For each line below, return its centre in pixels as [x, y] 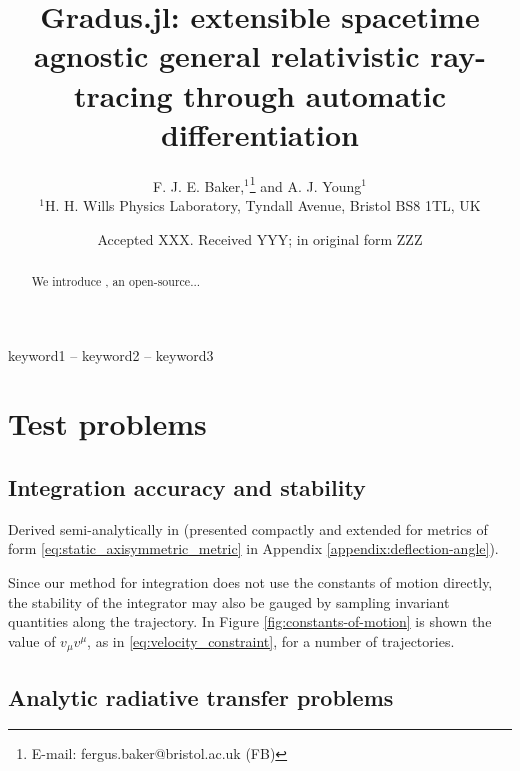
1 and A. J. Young [305, 184]
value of [32, 640]
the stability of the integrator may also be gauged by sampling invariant [229, 601]
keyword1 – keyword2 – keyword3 [111, 354]
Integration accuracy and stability [187, 486]
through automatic [315, 94]
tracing [123, 94]
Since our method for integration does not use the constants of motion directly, [250, 581]
